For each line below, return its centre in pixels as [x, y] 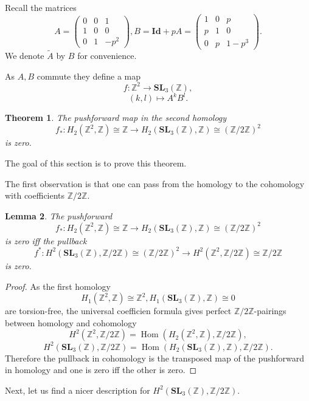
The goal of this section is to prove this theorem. [96, 163]
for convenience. [107, 56]
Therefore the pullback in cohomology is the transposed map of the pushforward [155, 358]
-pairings [270, 311]
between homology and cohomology [71, 322]
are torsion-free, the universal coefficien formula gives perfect [118, 311]
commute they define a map [89, 76]
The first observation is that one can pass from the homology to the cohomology [155, 183]
